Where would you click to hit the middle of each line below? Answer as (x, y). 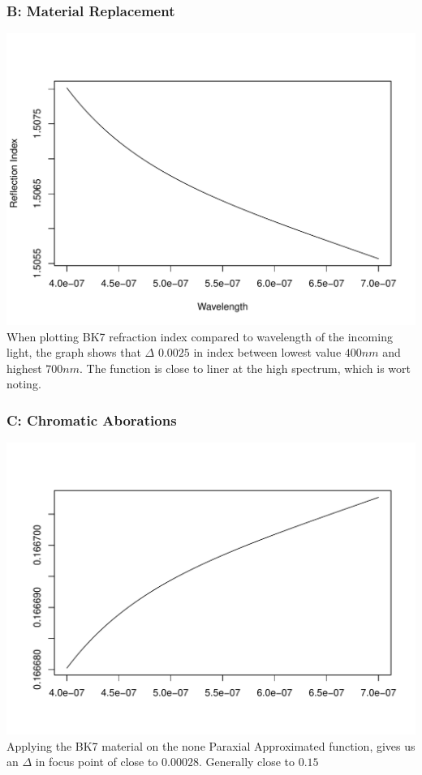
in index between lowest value (267, 352)
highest (24, 368)
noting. (24, 384)
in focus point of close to (97, 762)
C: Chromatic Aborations (92, 420)
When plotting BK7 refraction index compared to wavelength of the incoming (200, 336)
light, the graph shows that (74, 352)
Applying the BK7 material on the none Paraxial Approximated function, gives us (211, 745)
